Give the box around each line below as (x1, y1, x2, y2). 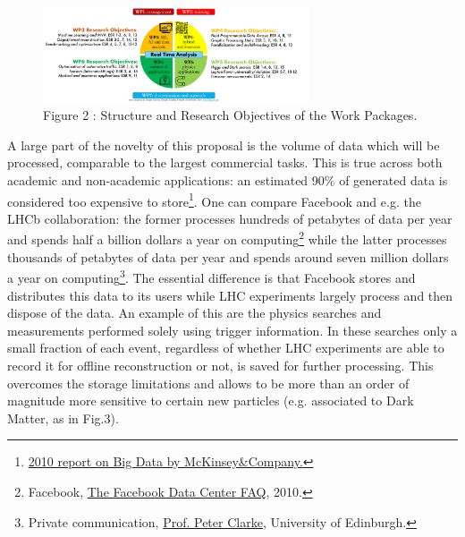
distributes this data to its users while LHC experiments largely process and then (7, 286, 453, 304)
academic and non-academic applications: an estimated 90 (7, 171, 325, 190)
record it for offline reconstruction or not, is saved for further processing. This (7, 355, 434, 374)
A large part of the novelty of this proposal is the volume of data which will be (7, 135, 440, 154)
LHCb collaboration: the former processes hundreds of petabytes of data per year (7, 209, 452, 227)
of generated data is (339, 171, 448, 190)
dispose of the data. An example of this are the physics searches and (7, 303, 382, 322)
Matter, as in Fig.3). (7, 408, 119, 427)
